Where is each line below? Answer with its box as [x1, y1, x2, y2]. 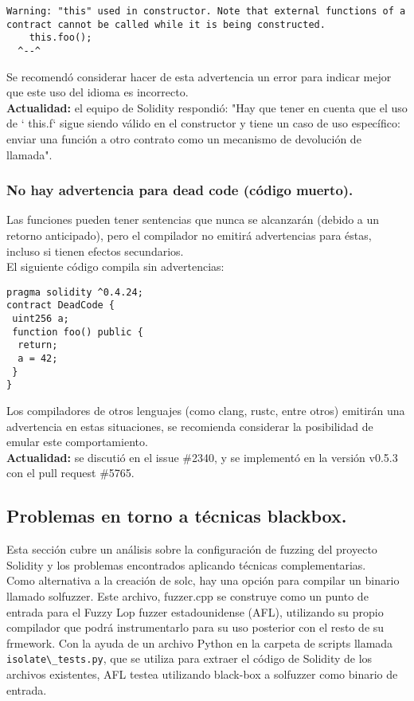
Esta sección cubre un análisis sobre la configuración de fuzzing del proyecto [6, 541, 377, 558]
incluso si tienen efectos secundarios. [6, 242, 184, 259]
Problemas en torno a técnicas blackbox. [6, 503, 347, 528]
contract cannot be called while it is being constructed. [6, 18, 326, 30]
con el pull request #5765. [6, 464, 135, 481]
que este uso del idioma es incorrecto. [6, 84, 189, 100]
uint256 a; [12, 313, 69, 325]
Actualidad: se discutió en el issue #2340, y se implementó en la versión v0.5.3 [6, 448, 398, 465]
